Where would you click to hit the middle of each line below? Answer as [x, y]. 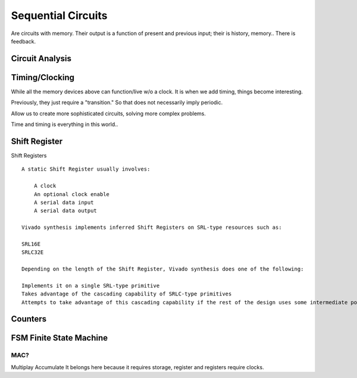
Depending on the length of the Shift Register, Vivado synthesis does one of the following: [163, 269]
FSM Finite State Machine [59, 338]
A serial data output [65, 211]
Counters [29, 319]
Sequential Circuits [59, 15]
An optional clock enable [72, 194]
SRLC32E [33, 252]
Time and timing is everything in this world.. [65, 124]
